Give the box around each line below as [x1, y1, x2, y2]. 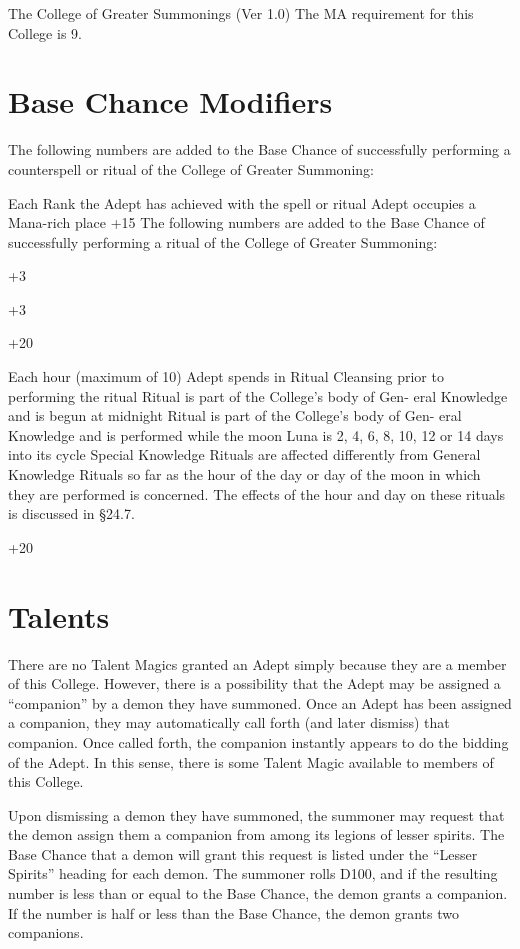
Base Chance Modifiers [8, 81, 333, 122]
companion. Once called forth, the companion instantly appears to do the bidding [8, 731, 509, 752]
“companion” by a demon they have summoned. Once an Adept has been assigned [8, 692, 512, 713]
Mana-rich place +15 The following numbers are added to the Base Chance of [8, 212, 485, 233]
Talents [8, 595, 110, 636]
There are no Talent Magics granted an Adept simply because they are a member [8, 653, 507, 674]
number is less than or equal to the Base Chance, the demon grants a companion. [8, 883, 508, 904]
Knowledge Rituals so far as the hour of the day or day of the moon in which [8, 464, 481, 485]
